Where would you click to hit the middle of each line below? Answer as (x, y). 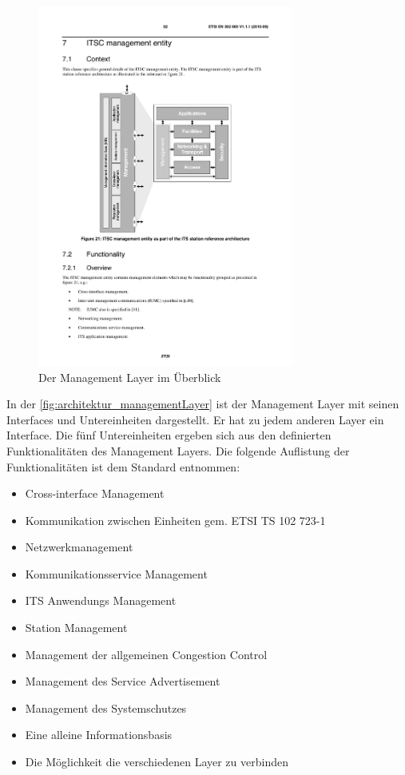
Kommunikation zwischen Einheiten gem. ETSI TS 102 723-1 (175, 520)
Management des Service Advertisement (123, 681)
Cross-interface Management (95, 493)
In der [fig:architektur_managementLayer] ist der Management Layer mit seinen (203, 404)
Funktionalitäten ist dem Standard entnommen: (123, 466)
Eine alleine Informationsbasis (99, 735)
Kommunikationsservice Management (116, 573)
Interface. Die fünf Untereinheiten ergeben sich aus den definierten (169, 435)
